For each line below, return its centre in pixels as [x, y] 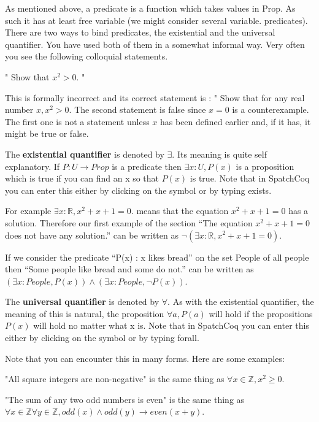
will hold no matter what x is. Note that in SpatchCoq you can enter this [171, 325]
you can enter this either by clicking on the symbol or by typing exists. [138, 190]
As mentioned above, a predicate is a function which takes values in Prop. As [150, 8]
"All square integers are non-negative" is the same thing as [115, 379]
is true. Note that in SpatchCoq [250, 178]
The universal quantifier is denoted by [82, 301]
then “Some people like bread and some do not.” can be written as [129, 269]
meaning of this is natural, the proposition [85, 313]
